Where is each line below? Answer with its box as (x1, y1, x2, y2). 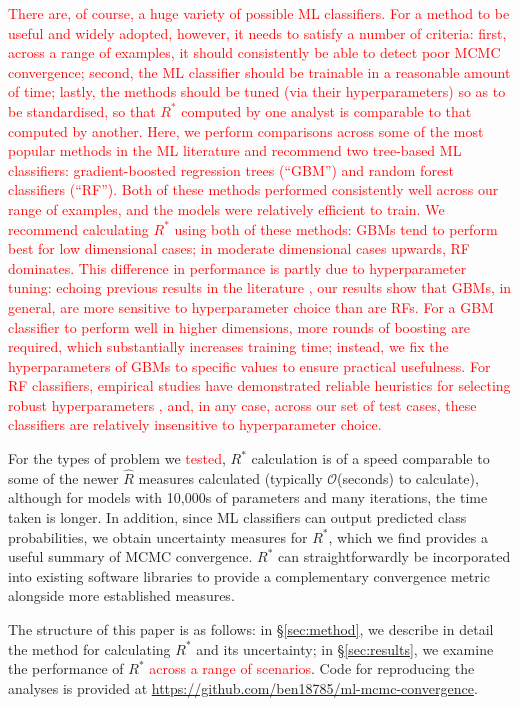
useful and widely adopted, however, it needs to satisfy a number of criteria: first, (8, 22, 507, 43)
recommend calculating (8, 218, 149, 239)
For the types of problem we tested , (8, 448, 226, 469)
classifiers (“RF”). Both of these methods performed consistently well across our (8, 179, 499, 200)
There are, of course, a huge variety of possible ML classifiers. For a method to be (8, 3, 510, 23)
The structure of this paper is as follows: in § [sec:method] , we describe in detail (8, 619, 494, 640)
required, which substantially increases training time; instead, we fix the (8, 336, 449, 357)
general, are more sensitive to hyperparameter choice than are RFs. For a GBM (8, 296, 494, 317)
